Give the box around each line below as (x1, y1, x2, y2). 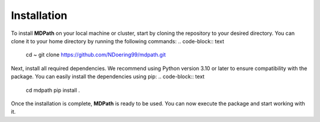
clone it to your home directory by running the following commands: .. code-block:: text (11, 37, 225, 44)
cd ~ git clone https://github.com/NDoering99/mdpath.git (25, 51, 166, 59)
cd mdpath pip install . (25, 86, 80, 94)
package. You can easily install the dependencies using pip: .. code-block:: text (11, 73, 204, 80)
